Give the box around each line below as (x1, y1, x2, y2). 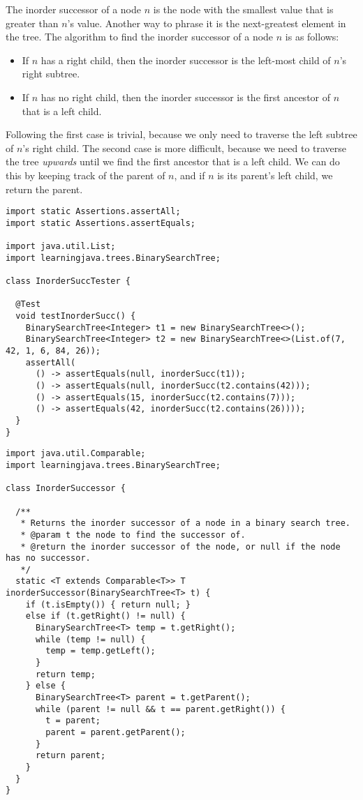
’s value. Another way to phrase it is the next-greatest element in (67, 15, 346, 30)
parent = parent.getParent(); (45, 727, 186, 737)
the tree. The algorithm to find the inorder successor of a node (6, 29, 274, 44)
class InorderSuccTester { (6, 276, 131, 287)
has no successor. (6, 553, 91, 564)
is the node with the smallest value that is (153, 2, 334, 16)
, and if (174, 167, 205, 182)
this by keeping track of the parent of (6, 167, 165, 182)
